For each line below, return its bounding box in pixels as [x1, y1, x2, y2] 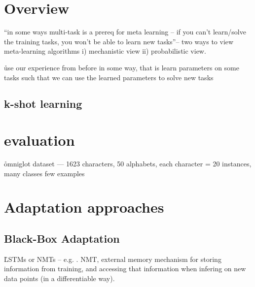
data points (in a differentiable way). [4, 273, 115, 283]
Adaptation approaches [4, 197, 164, 217]
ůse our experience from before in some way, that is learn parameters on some [4, 62, 239, 72]
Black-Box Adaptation [4, 230, 120, 246]
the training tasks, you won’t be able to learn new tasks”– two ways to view [4, 36, 234, 46]
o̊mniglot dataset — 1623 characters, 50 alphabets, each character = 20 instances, [4, 159, 252, 168]
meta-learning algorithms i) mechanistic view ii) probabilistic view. [4, 46, 206, 56]
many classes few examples [4, 168, 85, 178]
